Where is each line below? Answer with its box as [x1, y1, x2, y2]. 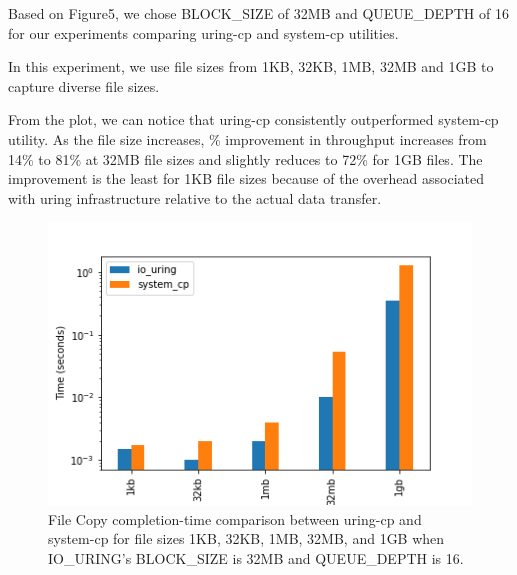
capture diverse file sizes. [8, 75, 160, 96]
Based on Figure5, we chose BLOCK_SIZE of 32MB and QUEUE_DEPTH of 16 [8, 3, 509, 23]
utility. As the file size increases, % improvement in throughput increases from [8, 128, 487, 149]
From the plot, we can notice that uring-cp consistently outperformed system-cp [8, 109, 499, 130]
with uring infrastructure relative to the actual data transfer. [8, 187, 382, 208]
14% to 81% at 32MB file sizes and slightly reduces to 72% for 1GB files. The [8, 148, 483, 169]
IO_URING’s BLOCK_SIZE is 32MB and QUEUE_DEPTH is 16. [48, 547, 464, 568]
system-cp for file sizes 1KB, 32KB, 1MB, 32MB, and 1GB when [48, 528, 445, 549]
